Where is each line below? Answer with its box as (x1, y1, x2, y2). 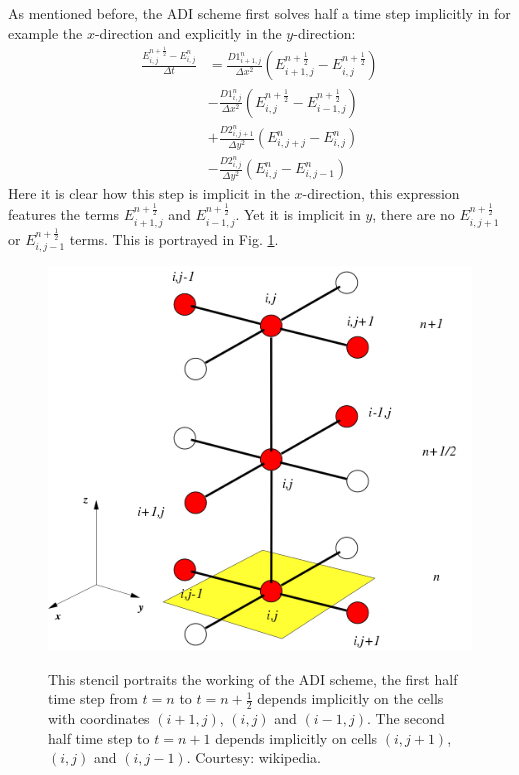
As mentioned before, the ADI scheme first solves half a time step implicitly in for (8, 3, 511, 23)
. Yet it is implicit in (235, 204, 361, 225)
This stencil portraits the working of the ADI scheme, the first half (48, 668, 458, 689)
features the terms (8, 204, 120, 225)
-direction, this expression (302, 182, 460, 203)
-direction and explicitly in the (94, 22, 282, 43)
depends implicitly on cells (215, 727, 378, 748)
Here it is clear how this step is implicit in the (8, 182, 290, 203)
